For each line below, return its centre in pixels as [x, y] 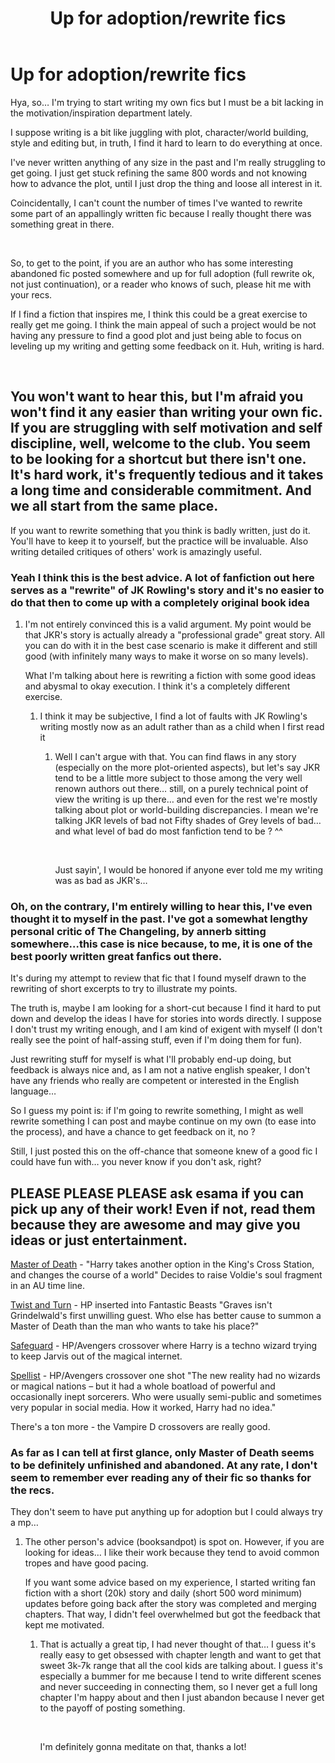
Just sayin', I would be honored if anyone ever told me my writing [189, 870]
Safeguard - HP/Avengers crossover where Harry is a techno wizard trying [164, 1346]
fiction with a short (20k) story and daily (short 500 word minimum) [163, 1593]
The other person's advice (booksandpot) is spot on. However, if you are [174, 1542]
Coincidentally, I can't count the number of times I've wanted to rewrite [156, 203]
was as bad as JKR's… [101, 881]
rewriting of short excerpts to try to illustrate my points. [124, 989]
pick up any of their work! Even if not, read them [163, 1208]
